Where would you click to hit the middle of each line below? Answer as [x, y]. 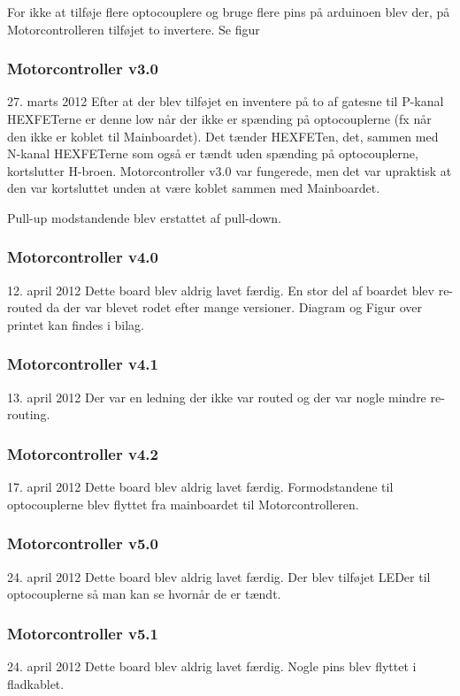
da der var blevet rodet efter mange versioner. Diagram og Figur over [234, 307]
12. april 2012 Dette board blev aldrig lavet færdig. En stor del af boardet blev [221, 290]
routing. [29, 414]
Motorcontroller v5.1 [83, 633]
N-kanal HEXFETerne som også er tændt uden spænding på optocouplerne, [213, 153]
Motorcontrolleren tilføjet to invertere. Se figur [134, 29]
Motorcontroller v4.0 [83, 257]
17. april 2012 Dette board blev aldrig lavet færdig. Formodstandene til [200, 487]
